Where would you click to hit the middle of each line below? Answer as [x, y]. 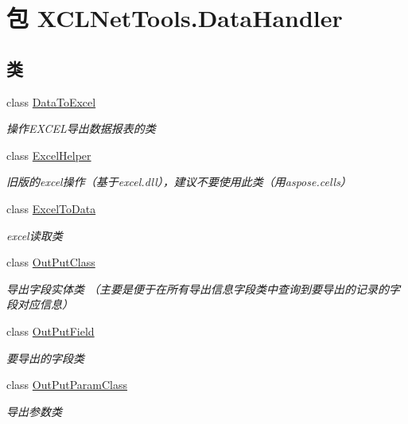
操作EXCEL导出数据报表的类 [81, 128]
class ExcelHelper [49, 155]
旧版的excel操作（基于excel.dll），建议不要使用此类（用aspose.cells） [179, 182]
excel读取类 [35, 235]
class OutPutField [51, 331]
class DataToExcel [51, 101]
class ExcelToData [51, 208]
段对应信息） [40, 304]
